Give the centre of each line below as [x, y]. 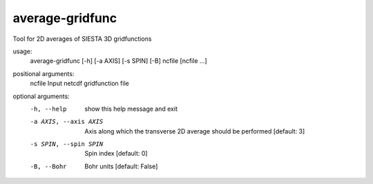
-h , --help [48, 109]
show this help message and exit [131, 109]
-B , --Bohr [48, 166]
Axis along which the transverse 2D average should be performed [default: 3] [195, 131]
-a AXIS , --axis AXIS [67, 122]
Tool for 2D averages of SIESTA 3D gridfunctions [82, 39]
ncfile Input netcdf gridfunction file [79, 84]
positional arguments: [44, 73]
